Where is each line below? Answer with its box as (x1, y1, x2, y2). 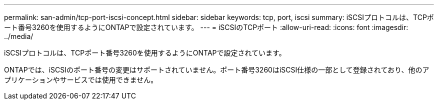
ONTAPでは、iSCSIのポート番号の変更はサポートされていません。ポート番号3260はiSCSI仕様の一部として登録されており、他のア (4, 65, 429, 74)
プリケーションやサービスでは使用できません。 (4, 75, 158, 84)
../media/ (4, 32, 33, 40)
